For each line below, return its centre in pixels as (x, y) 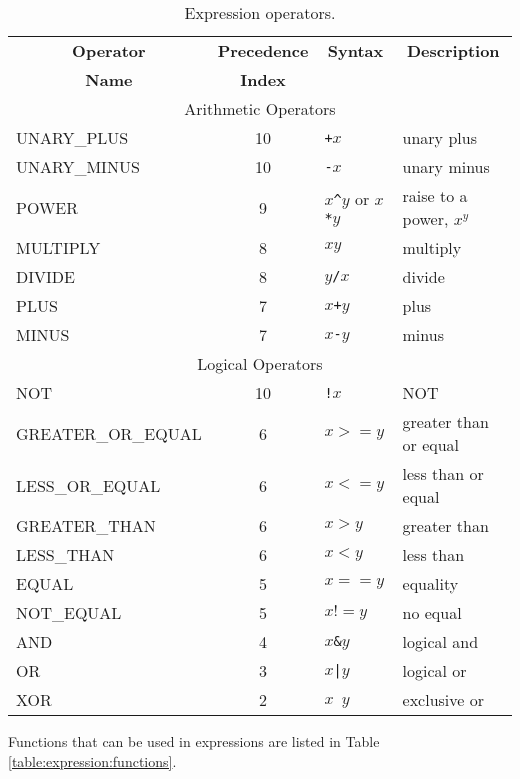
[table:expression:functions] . (92, 760)
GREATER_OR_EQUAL (109, 433)
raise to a (435, 195)
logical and (440, 641)
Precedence (263, 50)
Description (453, 50)
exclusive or (443, 699)
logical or (434, 670)
